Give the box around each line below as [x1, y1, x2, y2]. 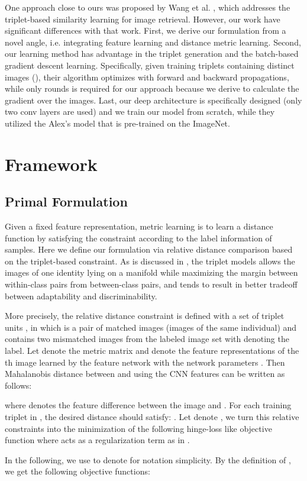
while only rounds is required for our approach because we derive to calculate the [5, 82, 299, 95]
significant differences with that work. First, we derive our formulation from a [5, 24, 286, 37]
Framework [5, 151, 98, 176]
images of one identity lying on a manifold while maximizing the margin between [5, 266, 298, 279]
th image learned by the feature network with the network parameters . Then [5, 356, 285, 368]
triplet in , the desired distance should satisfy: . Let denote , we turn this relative [5, 411, 299, 423]
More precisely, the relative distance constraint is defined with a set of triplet [5, 309, 285, 322]
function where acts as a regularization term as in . [5, 434, 190, 446]
